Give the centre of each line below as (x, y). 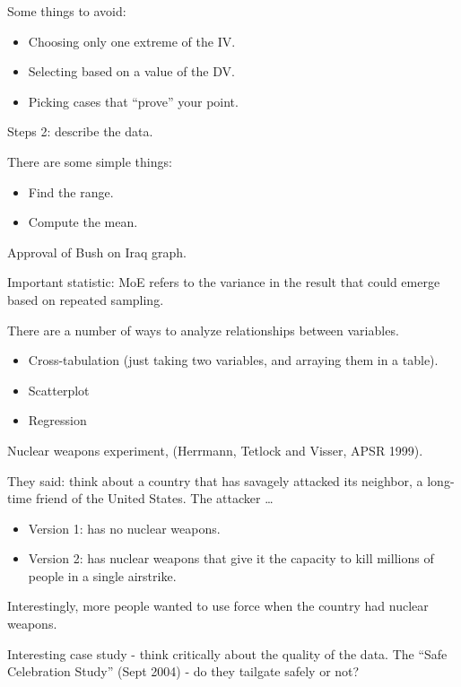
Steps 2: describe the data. (80, 131)
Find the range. (71, 191)
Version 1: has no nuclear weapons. (124, 528)
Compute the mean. (83, 222)
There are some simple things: (90, 161)
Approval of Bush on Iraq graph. (97, 252)
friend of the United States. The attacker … (154, 498)
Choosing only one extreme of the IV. (132, 41)
